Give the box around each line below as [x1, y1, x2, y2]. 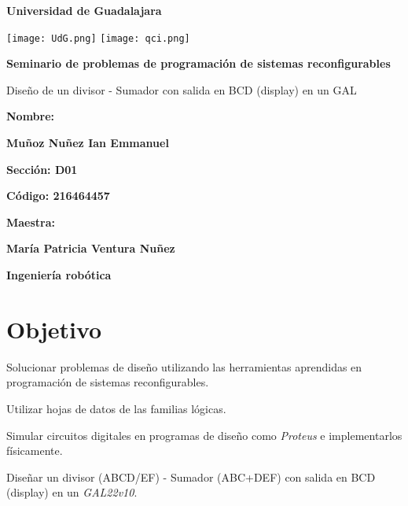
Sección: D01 [6, 161, 78, 177]
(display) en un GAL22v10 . [6, 484, 138, 500]
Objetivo [6, 312, 102, 345]
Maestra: [6, 213, 56, 230]
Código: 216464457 [6, 187, 110, 204]
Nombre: [6, 108, 55, 124]
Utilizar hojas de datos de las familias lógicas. [6, 400, 226, 416]
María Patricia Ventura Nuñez [6, 240, 175, 257]
